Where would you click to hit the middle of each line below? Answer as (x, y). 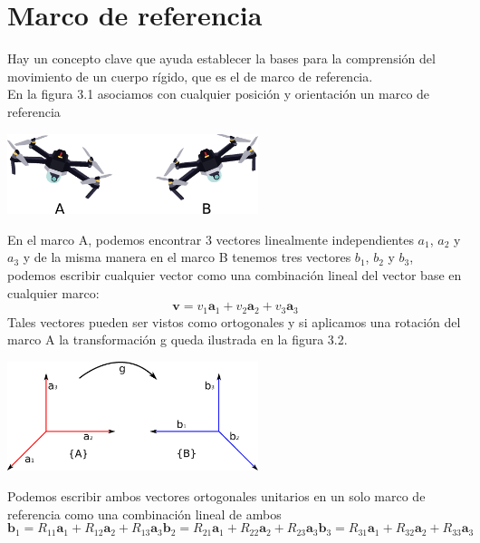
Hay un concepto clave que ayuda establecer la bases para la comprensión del (221, 58)
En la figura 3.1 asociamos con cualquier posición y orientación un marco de (219, 94)
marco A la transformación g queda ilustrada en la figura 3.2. (178, 339)
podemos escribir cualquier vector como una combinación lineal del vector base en (235, 275)
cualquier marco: (53, 292)
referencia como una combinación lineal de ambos (144, 514)
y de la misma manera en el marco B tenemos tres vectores (187, 257)
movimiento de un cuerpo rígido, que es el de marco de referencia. (190, 76)
